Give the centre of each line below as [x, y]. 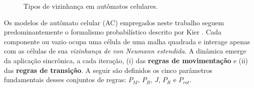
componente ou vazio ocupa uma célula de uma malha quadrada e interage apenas [127, 41]
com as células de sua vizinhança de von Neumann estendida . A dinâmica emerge [125, 51]
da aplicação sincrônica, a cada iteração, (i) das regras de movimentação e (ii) [126, 60]
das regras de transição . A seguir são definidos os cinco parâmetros [108, 70]
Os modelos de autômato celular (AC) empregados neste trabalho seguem [114, 22]
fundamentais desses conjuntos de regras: [65, 79]
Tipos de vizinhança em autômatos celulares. [91, 6]
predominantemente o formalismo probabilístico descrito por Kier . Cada [113, 32]
